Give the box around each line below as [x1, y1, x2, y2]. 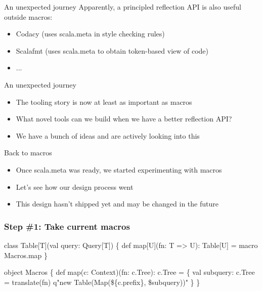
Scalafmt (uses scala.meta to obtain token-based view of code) [16, 45, 209, 56]
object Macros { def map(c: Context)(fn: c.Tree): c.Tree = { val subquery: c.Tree [4, 267, 255, 277]
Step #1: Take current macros [4, 220, 130, 232]
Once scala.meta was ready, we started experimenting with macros [16, 164, 222, 175]
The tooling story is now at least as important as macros [16, 96, 192, 107]
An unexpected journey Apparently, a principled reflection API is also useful [4, 2, 241, 12]
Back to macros [4, 147, 52, 158]
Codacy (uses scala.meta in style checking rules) [16, 28, 165, 39]
